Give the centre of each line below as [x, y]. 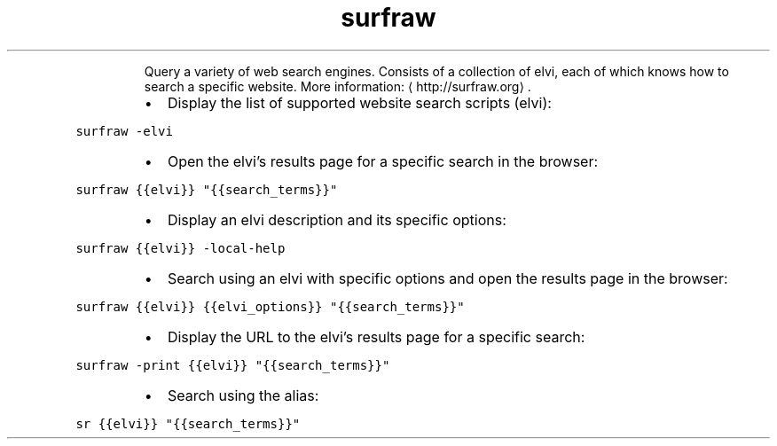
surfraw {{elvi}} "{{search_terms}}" [207, 189]
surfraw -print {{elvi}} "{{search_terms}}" [233, 365]
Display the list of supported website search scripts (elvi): [359, 102]
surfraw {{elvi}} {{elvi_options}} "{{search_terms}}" [270, 306]
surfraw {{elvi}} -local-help [181, 248]
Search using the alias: [243, 395]
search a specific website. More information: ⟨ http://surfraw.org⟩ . [337, 86]
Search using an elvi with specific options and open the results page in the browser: [447, 278]
